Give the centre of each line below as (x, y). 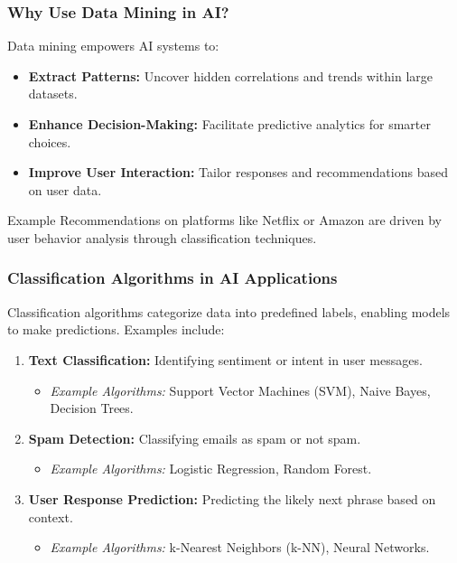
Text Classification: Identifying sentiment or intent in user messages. (225, 359)
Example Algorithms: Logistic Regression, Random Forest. (211, 469)
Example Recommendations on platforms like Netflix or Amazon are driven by (224, 220)
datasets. (53, 94)
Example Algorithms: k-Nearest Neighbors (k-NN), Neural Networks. (240, 547)
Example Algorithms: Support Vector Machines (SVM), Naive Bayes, (240, 390)
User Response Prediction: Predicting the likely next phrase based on (232, 498)
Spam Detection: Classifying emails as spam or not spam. (195, 438)
